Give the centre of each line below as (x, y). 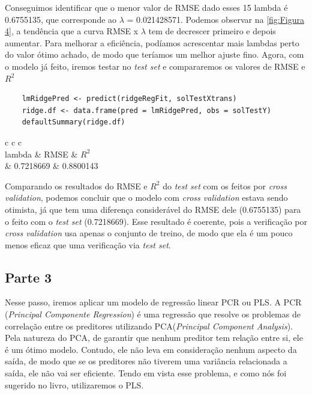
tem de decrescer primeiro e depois (212, 31)
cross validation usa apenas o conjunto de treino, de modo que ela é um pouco (149, 233)
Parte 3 (28, 277)
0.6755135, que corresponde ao (61, 19)
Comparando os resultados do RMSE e (76, 185)
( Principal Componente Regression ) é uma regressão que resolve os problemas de (153, 314)
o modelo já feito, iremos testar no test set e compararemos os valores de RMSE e (155, 66)
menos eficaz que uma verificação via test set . (88, 244)
